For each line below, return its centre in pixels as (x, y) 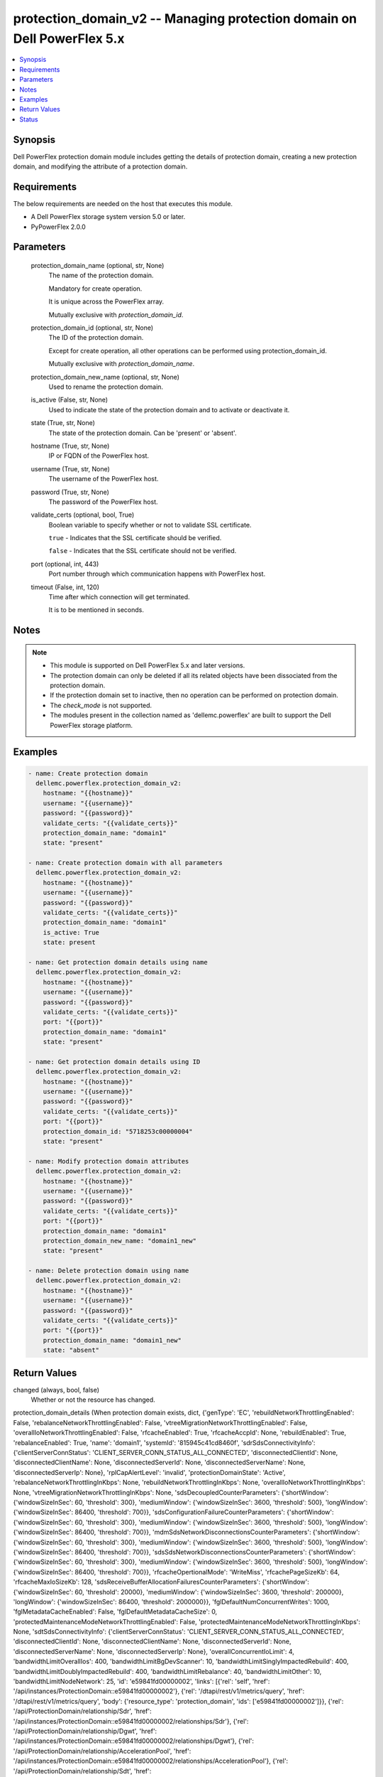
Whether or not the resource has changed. (93, 1400)
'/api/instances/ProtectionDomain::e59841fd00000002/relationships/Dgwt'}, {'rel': (134, 1741)
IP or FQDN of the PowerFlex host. (99, 456)
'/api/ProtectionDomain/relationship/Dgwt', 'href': (85, 1731)
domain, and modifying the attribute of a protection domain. (100, 166)
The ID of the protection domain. (96, 338)
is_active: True (71, 932)
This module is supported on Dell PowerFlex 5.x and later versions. (148, 665)
